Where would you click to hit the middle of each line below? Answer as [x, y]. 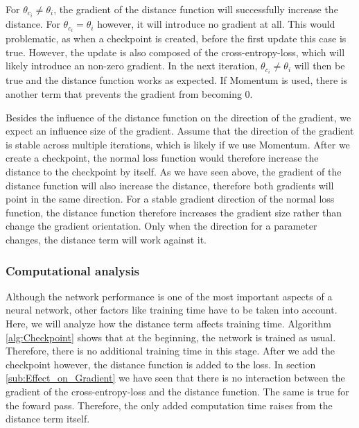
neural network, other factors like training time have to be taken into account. [172, 310]
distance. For [33, 24]
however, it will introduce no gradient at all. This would [216, 24]
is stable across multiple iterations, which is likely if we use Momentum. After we [178, 144]
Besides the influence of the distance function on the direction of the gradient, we [178, 117]
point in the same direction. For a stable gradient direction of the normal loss [170, 199]
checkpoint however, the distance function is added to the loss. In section [161, 364]
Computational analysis [73, 270]
